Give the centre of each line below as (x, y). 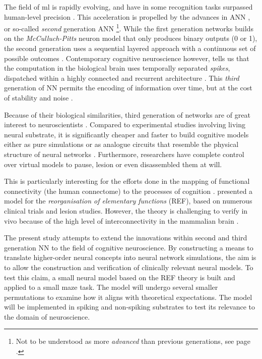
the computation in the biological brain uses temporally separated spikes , (117, 68)
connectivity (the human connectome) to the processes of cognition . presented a (128, 191)
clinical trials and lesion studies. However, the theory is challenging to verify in (126, 210)
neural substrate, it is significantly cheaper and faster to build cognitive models (126, 134)
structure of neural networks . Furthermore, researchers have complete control (124, 154)
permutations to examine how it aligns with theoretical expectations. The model (128, 297)
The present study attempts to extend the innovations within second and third (126, 238)
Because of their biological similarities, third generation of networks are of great (127, 114)
